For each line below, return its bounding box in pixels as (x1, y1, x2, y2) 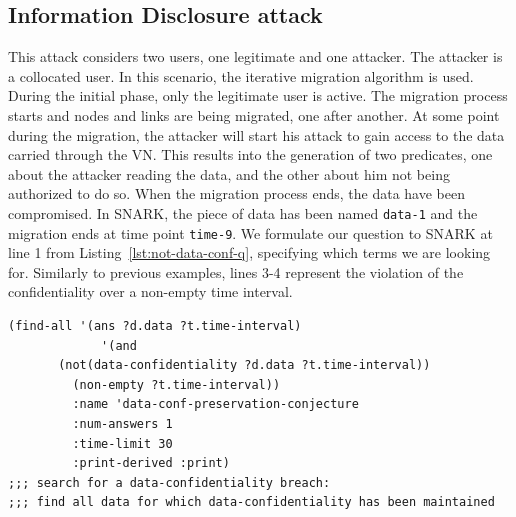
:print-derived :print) (72, 456, 230, 471)
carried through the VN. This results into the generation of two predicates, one (8, 144, 493, 165)
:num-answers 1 (72, 417, 173, 432)
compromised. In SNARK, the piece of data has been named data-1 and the (8, 202, 478, 223)
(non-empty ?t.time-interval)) (72, 377, 281, 392)
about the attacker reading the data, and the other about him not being (8, 163, 450, 184)
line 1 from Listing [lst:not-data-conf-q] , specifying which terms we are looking (8, 242, 491, 263)
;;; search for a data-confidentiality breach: (8, 475, 331, 490)
